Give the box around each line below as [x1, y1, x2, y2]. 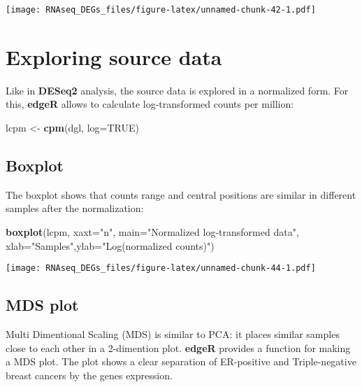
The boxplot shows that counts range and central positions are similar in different [6, 187, 356, 202]
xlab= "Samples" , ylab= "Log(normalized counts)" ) [6, 238, 215, 253]
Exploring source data [6, 42, 222, 71]
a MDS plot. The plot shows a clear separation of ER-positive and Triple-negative [6, 354, 356, 369]
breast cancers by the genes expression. [6, 367, 173, 382]
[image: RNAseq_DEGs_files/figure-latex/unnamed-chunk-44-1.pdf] [6, 263, 316, 274]
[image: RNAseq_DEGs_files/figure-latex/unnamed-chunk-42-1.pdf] [6, 5, 316, 15]
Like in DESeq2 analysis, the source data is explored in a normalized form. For [6, 83, 349, 97]
